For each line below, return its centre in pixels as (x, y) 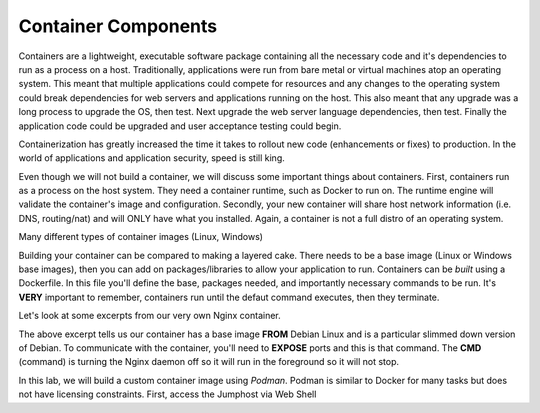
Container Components (118, 26)
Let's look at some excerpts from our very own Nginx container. (150, 316)
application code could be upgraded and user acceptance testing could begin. (180, 126)
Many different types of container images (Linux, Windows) (141, 237)
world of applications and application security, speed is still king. (151, 158)
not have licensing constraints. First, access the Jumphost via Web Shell (167, 394)
